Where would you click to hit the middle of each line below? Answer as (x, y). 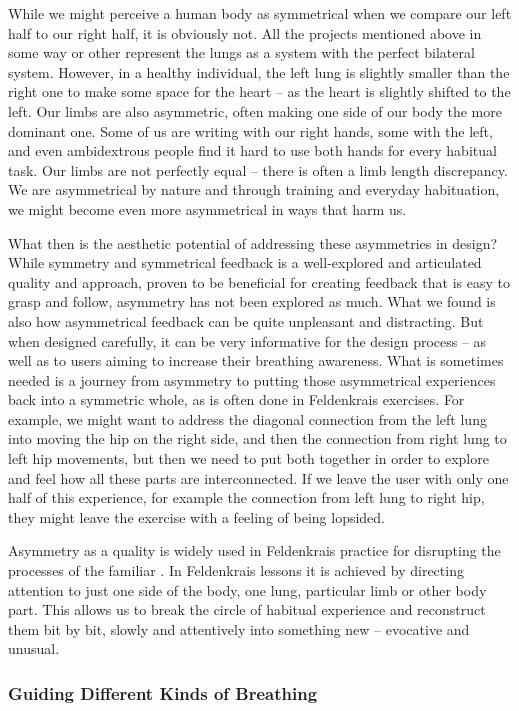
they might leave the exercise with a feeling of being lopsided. (197, 516)
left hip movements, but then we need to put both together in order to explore (248, 458)
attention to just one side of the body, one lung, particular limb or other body (247, 589)
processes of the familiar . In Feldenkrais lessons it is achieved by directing (236, 570)
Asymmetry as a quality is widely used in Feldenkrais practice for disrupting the (254, 550)
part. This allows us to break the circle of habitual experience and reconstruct (247, 609)
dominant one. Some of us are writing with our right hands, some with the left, (250, 130)
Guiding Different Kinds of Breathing (163, 692)
